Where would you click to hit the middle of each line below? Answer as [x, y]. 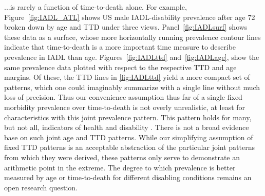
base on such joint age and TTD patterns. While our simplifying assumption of [129, 137]
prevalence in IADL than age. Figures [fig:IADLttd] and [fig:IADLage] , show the [132, 57]
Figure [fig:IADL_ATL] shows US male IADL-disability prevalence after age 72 [130, 17]
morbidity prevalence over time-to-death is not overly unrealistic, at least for [125, 107]
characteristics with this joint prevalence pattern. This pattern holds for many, [128, 117]
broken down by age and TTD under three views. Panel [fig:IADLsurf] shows [126, 27]
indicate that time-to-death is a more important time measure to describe [120, 47]
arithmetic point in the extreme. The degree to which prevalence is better [120, 167]
